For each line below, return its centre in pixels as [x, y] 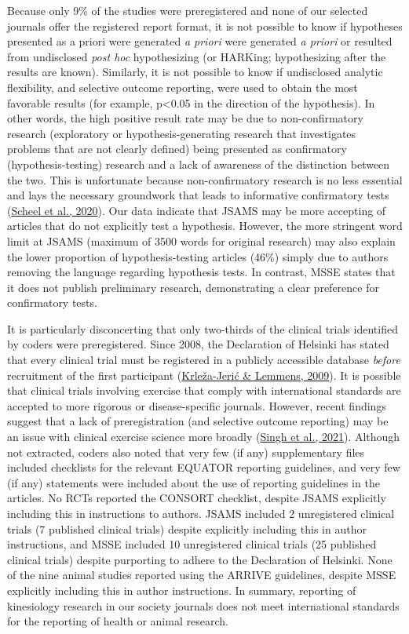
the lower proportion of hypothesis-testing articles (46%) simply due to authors [198, 256]
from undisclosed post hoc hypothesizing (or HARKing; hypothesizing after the [197, 56]
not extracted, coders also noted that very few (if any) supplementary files [186, 452]
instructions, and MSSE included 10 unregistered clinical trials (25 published [192, 544]
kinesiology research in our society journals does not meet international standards [203, 605]
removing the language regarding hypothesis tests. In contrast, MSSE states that [201, 272]
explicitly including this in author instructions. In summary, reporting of [182, 590]
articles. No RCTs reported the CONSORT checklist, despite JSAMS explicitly [197, 498]
